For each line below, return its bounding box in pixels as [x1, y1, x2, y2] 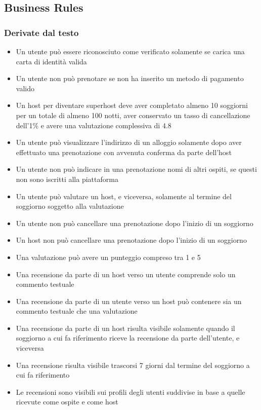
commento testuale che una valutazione [16, 306, 138, 316]
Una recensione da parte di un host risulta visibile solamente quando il [16, 322, 235, 333]
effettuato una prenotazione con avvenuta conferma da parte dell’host [16, 146, 232, 157]
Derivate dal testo [4, 26, 79, 39]
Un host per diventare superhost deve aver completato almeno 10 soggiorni [16, 100, 248, 110]
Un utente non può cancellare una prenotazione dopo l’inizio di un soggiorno [16, 217, 253, 228]
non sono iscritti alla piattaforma [16, 173, 118, 184]
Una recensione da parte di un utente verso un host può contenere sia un [16, 295, 242, 306]
